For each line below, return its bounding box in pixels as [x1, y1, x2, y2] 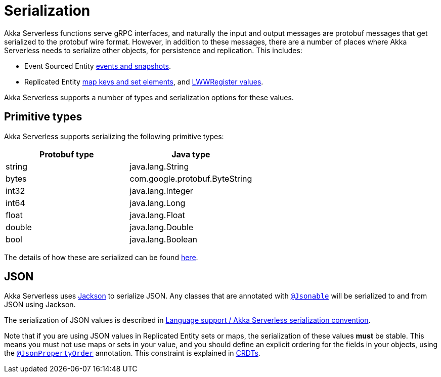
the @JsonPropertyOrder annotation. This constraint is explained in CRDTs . [4, 349, 260, 358]
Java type [171, 149, 210, 159]
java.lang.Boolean [129, 234, 197, 244]
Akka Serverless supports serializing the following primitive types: [4, 132, 224, 141]
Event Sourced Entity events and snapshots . [24, 61, 171, 70]
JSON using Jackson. [4, 300, 76, 309]
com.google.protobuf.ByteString [129, 173, 252, 184]
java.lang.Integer [129, 185, 193, 196]
